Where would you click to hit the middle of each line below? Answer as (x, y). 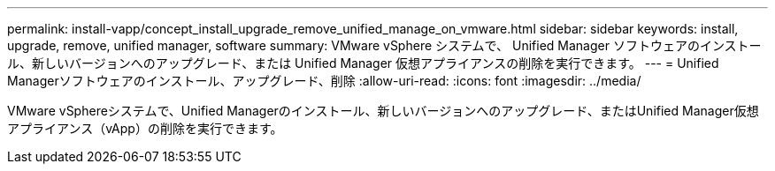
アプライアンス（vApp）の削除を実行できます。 (145, 128)
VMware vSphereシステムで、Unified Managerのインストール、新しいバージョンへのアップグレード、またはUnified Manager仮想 (383, 111)
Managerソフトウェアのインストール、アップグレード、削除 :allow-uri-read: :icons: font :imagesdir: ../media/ (324, 81)
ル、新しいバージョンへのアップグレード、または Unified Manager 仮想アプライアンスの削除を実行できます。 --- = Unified (363, 63)
